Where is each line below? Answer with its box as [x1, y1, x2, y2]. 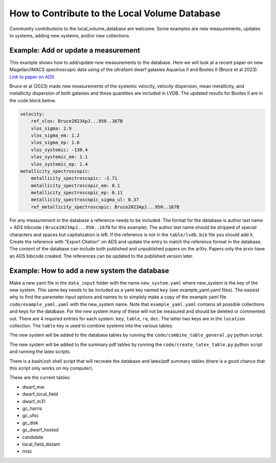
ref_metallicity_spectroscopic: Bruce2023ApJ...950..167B [31, 204, 179, 210]
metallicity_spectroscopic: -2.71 [31, 175, 118, 181]
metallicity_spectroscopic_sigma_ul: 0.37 [31, 197, 139, 203]
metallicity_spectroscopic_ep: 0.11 [31, 190, 123, 196]
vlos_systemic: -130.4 [31, 147, 88, 153]
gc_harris [22, 405, 42, 411]
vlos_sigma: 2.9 [31, 125, 72, 131]
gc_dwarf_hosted [22, 427, 59, 433]
